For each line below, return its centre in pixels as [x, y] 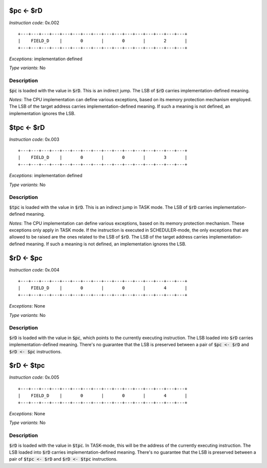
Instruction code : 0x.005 [34, 377]
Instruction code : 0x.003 [34, 139]
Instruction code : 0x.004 [34, 270]
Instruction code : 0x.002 [34, 23]
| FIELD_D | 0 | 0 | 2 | [103, 41]
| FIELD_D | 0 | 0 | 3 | [103, 157]
